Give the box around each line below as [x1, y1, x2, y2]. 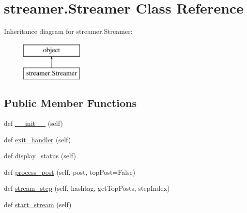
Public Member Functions [4, 95, 137, 110]
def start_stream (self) [4, 199, 72, 210]
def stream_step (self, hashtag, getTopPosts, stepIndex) [4, 183, 170, 193]
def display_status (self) [4, 151, 76, 161]
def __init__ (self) [4, 118, 63, 128]
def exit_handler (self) [4, 134, 71, 144]
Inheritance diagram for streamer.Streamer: [4, 26, 133, 36]
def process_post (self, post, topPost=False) [4, 167, 136, 177]
